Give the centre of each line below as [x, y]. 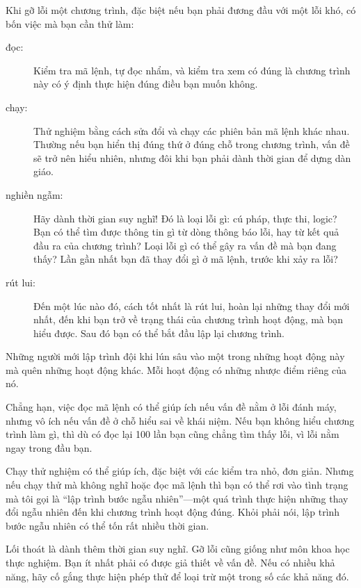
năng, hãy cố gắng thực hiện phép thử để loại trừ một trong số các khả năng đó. [177, 576]
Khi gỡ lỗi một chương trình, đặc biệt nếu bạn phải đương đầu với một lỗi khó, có [181, 10]
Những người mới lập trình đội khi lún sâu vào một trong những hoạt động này [175, 356]
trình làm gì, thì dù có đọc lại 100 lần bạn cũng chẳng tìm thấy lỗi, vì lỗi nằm [173, 434]
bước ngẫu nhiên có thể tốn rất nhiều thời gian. [107, 525]
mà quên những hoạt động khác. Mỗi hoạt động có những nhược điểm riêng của [176, 369]
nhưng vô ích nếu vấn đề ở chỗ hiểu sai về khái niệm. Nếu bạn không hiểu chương [180, 420]
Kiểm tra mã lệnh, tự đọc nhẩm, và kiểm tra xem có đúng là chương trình [192, 70]
